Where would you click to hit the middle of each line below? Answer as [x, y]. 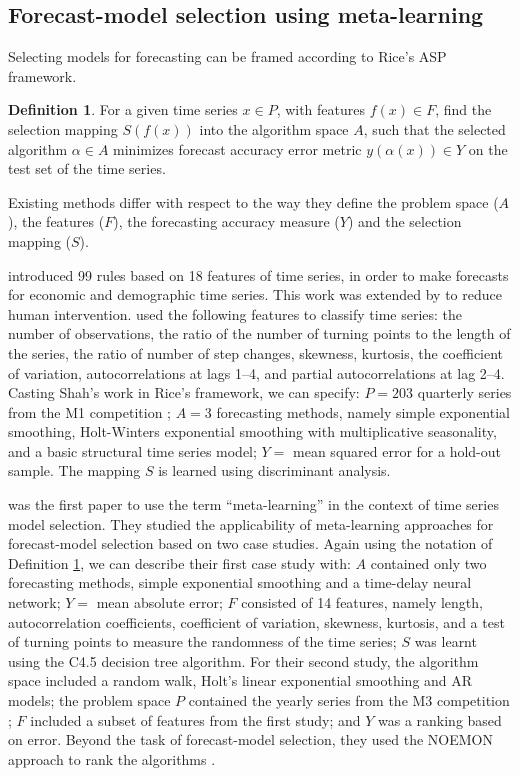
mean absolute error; [159, 602]
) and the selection [404, 221]
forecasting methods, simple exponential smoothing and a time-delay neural [240, 582]
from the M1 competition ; [90, 411]
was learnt [445, 641]
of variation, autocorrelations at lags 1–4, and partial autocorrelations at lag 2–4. [256, 372]
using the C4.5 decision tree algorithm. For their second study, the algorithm [243, 660]
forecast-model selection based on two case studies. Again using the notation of [250, 543]
